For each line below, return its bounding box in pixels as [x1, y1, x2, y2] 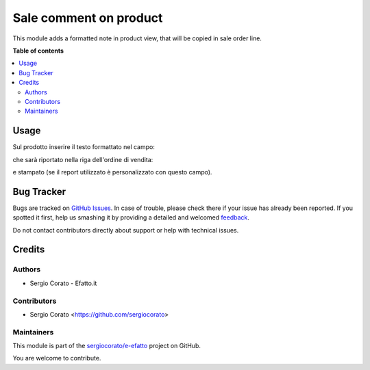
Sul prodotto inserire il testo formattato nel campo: [12, 143, 156, 151]
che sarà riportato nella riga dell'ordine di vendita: [12, 155, 153, 163]
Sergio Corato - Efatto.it [29, 279, 97, 287]
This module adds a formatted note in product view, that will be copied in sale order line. [12, 34, 262, 42]
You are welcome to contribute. [12, 354, 101, 362]
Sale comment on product [12, 10, 163, 25]
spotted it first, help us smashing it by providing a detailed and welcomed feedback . [12, 213, 250, 222]
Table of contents [12, 47, 64, 55]
